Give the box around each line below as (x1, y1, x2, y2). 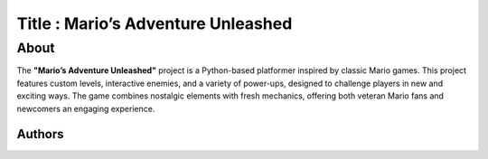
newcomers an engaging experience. (16, 103, 155, 114)
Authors (16, 126, 64, 142)
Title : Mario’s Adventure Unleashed (16, 14, 293, 33)
